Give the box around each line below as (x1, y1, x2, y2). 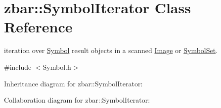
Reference (4, 17, 73, 37)
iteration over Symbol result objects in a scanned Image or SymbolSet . (4, 45, 218, 55)
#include (4, 61, 32, 72)
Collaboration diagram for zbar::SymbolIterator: (4, 95, 150, 105)
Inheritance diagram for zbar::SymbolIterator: (4, 78, 143, 88)
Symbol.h (43, 61, 71, 72)
